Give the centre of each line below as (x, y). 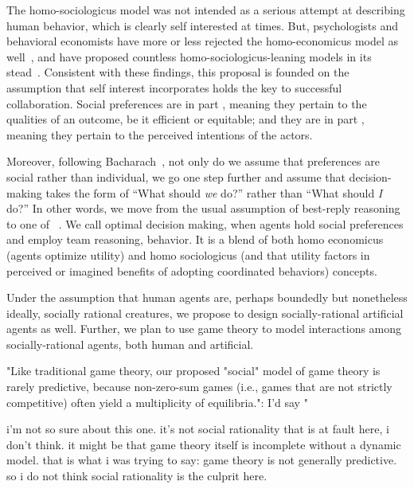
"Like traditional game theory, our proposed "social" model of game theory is (193, 371)
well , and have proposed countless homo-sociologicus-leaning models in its (189, 56)
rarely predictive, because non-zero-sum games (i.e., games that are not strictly (199, 387)
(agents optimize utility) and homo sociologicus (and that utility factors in (188, 254)
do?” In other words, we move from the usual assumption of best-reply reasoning (203, 208)
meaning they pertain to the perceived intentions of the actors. (160, 134)
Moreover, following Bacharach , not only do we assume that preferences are (193, 161)
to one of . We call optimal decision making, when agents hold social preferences (205, 223)
